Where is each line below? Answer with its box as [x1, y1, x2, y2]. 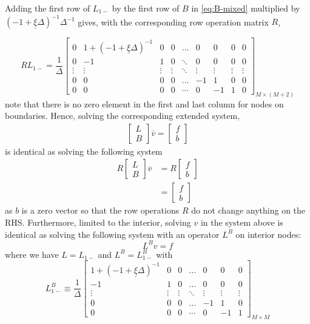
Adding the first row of [5, 2, 90, 14]
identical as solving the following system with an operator [5, 228, 220, 240]
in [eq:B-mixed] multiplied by [191, 2, 300, 14]
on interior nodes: [235, 228, 302, 240]
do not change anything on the [191, 204, 306, 217]
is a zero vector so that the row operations [21, 204, 180, 217]
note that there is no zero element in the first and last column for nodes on [5, 97, 284, 110]
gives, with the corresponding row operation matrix [78, 15, 269, 28]
